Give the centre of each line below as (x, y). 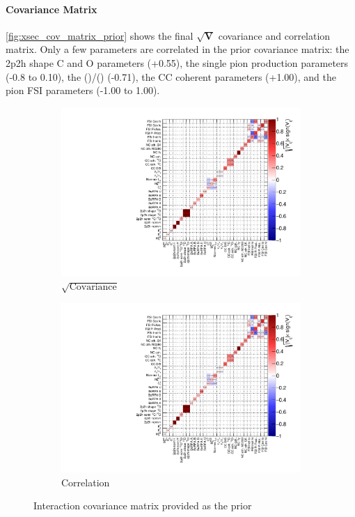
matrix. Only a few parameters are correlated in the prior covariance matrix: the (177, 49)
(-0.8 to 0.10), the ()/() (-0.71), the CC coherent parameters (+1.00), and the (171, 76)
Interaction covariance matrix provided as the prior (143, 506)
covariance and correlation (274, 35)
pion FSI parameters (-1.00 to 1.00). (83, 90)
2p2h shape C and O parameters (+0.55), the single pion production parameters (177, 62)
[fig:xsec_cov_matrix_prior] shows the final (100, 35)
